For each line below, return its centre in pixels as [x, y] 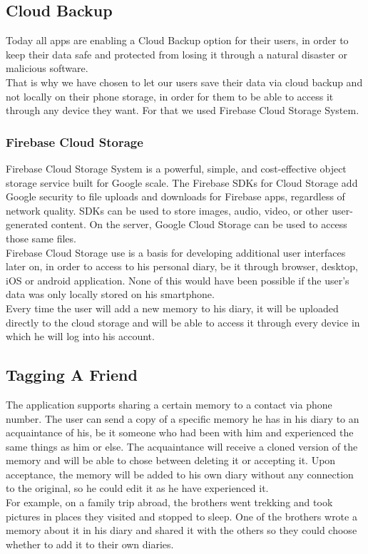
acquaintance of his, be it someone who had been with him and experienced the [180, 432]
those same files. [41, 238]
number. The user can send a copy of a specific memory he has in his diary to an [183, 418]
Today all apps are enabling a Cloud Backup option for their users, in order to [177, 40]
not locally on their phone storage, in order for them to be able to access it [170, 96]
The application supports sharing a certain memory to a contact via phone [169, 404]
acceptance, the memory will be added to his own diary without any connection [180, 474]
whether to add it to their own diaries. [90, 544]
